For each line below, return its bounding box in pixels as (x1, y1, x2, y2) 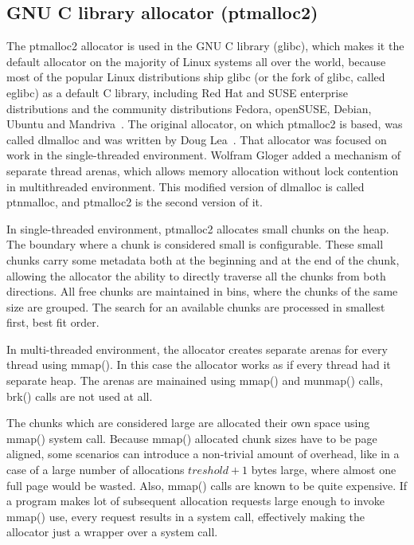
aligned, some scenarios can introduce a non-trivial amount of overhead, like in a (6, 445, 400, 462)
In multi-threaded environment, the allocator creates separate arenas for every (6, 340, 388, 357)
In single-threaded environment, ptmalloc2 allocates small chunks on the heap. (6, 220, 389, 237)
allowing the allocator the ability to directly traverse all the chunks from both (6, 267, 386, 284)
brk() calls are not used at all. (6, 387, 153, 404)
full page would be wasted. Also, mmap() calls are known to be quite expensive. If (6, 476, 408, 493)
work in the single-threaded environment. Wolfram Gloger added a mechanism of (6, 147, 401, 163)
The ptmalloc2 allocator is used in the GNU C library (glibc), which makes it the (6, 37, 404, 54)
